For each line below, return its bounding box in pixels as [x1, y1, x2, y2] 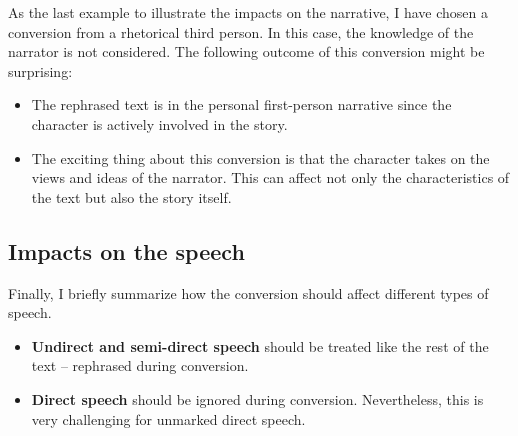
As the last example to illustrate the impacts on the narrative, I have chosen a [8, 2, 488, 22]
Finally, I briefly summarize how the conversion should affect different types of [8, 282, 489, 303]
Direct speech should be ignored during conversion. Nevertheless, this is [31, 388, 484, 409]
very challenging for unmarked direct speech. [31, 408, 306, 429]
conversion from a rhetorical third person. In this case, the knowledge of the [8, 21, 474, 42]
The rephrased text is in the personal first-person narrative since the [31, 94, 452, 115]
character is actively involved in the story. [31, 113, 288, 134]
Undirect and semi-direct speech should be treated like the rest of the [31, 335, 489, 356]
